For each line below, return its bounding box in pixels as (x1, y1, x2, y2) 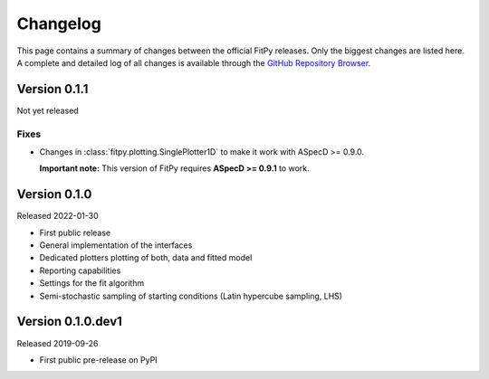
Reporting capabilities (39, 265, 121, 276)
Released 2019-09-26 (16, 337, 99, 348)
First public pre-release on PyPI (39, 354, 158, 365)
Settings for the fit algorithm (39, 278, 145, 289)
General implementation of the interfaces (39, 240, 193, 251)
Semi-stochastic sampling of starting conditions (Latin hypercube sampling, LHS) (39, 290, 343, 301)
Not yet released (16, 105, 79, 116)
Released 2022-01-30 (16, 211, 99, 222)
